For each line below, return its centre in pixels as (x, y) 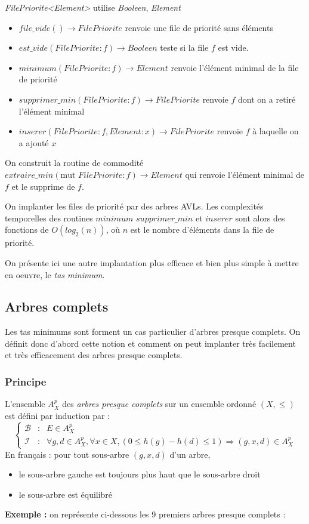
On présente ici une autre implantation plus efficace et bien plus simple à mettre (152, 262)
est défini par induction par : (57, 415)
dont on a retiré (267, 99)
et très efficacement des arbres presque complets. (94, 355)
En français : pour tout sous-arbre (67, 454)
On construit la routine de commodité (74, 163)
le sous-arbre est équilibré (66, 494)
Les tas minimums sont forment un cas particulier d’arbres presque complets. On (153, 332)
